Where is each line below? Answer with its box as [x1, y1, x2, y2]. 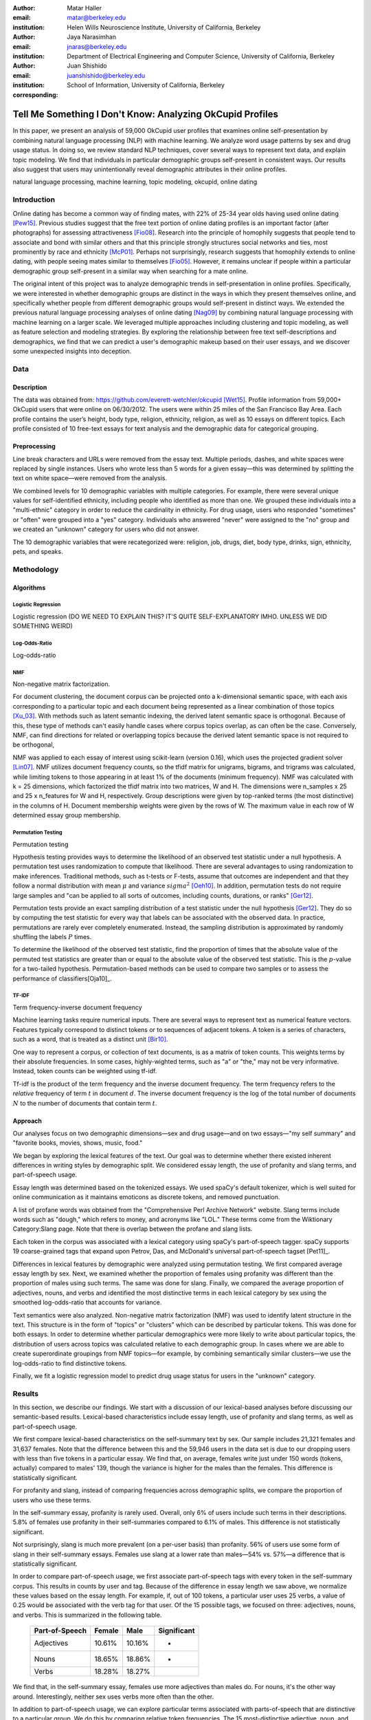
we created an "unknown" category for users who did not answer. [12, 525, 199, 533]
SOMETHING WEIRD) [12, 622, 74, 630]
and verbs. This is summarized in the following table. [12, 1611, 162, 1619]
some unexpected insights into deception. [12, 347, 132, 355]
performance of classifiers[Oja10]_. [12, 974, 113, 982]
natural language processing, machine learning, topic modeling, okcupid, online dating [12, 178, 258, 186]
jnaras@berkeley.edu [67, 42, 127, 51]
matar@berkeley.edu [67, 14, 126, 22]
